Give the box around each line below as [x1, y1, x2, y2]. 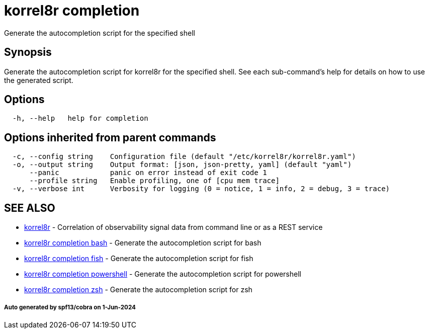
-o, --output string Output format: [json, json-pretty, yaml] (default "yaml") [12, 160, 352, 169]
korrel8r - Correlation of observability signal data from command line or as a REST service [24, 223, 323, 232]
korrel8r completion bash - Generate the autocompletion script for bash [24, 238, 262, 247]
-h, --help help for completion [12, 114, 148, 123]
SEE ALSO [4, 201, 55, 214]
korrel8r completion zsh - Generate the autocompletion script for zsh [24, 285, 252, 294]
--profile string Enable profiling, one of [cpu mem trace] [29, 177, 280, 185]
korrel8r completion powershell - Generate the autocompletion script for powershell [24, 270, 301, 279]
